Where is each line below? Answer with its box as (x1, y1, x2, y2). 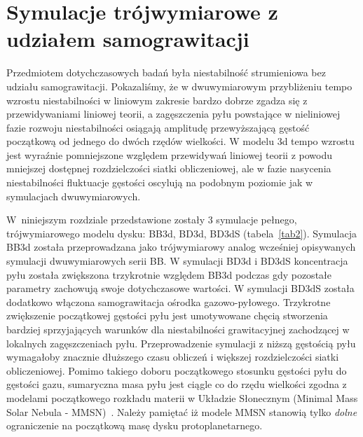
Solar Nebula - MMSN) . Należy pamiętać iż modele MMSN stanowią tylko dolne (6, 404, 357, 419)
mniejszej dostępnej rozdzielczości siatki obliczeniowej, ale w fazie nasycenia (6, 161, 331, 176)
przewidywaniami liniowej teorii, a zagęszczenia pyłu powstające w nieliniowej (6, 106, 341, 121)
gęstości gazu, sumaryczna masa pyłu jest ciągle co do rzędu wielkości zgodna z (6, 377, 347, 391)
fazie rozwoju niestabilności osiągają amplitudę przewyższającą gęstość (6, 120, 310, 134)
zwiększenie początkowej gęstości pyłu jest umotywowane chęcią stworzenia (6, 308, 328, 323)
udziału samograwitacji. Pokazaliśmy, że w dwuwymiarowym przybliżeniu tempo (6, 78, 352, 93)
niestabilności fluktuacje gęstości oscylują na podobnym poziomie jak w (6, 175, 313, 190)
